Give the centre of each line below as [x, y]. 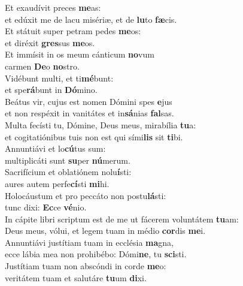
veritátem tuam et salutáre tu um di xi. [76, 277]
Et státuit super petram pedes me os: [73, 31]
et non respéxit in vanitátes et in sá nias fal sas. [89, 113]
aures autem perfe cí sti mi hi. [57, 183]
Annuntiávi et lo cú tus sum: [55, 148]
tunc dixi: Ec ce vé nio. [46, 207]
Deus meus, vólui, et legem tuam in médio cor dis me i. [105, 231]
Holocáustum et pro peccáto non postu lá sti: [86, 195]
